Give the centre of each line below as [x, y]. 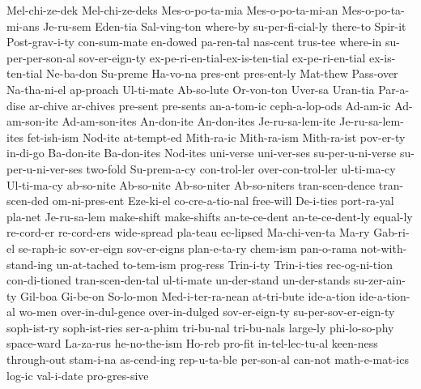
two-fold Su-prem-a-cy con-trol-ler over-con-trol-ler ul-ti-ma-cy [241, 168]
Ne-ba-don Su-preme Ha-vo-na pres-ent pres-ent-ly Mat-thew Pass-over [222, 73]
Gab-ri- [391, 232]
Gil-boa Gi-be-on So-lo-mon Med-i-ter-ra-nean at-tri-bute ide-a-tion [188, 295]
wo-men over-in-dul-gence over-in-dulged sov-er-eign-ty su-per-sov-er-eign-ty [207, 312]
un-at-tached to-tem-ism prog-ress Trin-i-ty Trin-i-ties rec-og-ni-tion [224, 264]
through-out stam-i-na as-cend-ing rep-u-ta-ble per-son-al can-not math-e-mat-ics [208, 359]
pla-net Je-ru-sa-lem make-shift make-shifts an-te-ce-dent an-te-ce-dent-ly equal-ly [210, 216]
